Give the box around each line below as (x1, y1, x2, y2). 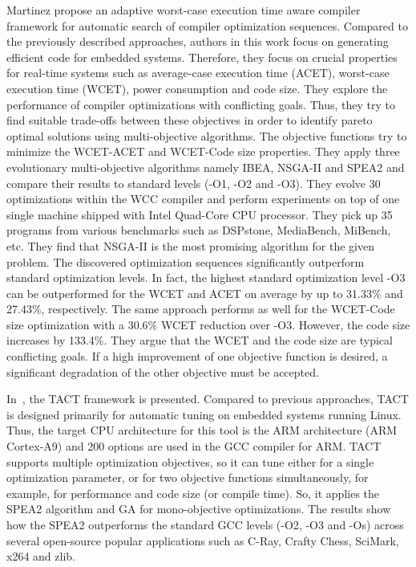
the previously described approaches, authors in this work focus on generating (6, 33, 389, 50)
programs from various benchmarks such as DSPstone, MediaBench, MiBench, (6, 222, 391, 239)
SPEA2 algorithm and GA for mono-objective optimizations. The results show (6, 500, 391, 517)
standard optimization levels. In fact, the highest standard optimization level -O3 (6, 269, 406, 286)
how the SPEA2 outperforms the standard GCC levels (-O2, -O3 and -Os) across (6, 516, 404, 532)
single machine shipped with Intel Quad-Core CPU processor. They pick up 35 (6, 206, 393, 222)
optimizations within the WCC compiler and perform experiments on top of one (6, 190, 400, 207)
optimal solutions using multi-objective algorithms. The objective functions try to (6, 127, 407, 144)
